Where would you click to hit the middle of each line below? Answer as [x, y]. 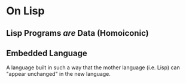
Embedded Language [47, 53]
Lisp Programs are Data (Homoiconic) [77, 33]
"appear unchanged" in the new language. [58, 74]
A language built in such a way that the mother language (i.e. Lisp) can [93, 67]
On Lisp [25, 11]
